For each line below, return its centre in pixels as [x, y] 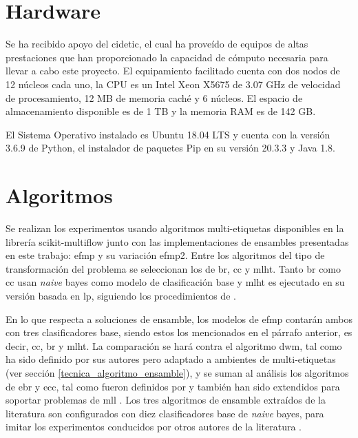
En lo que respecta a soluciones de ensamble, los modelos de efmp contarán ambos [179, 319]
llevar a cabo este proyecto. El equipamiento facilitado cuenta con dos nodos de [173, 71]
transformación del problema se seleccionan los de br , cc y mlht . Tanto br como [173, 268]
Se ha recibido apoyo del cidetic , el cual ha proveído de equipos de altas [157, 44]
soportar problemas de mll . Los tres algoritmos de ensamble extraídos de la [166, 400]
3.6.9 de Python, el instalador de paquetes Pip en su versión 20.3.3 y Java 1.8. [170, 148]
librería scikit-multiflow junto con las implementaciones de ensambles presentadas [177, 241]
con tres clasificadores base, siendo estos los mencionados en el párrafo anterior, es [179, 332]
